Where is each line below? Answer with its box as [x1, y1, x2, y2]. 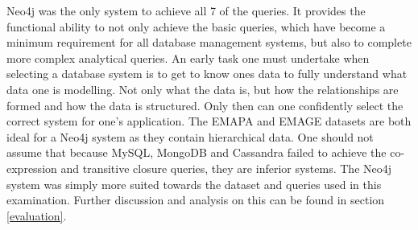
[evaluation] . [6, 207, 67, 224]
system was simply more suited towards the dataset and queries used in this [6, 175, 382, 192]
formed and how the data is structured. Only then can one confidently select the [6, 97, 404, 113]
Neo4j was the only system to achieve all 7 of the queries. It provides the [6, 2, 366, 18]
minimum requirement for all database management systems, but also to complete [6, 34, 412, 51]
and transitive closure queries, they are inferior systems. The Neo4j [60, 159, 392, 176]
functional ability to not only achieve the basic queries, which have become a [6, 18, 386, 35]
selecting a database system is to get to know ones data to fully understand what [6, 65, 408, 82]
